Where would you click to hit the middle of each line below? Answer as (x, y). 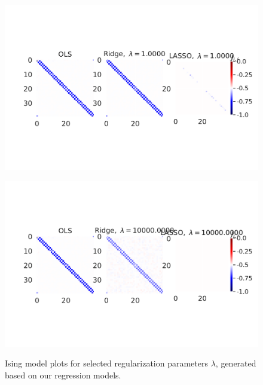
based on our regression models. (63, 375)
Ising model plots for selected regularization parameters (106, 363)
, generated (236, 363)
